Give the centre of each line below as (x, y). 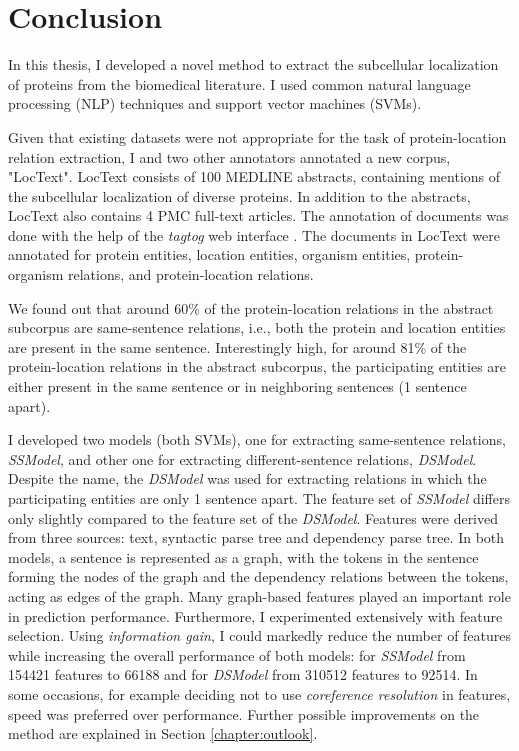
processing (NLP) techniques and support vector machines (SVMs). (215, 103)
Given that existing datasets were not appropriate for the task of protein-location (257, 136)
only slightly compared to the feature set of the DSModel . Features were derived (253, 517)
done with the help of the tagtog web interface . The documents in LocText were (254, 234)
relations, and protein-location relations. (191, 274)
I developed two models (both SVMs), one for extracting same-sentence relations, (257, 439)
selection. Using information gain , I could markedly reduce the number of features (260, 635)
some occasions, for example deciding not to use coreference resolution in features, (259, 693)
